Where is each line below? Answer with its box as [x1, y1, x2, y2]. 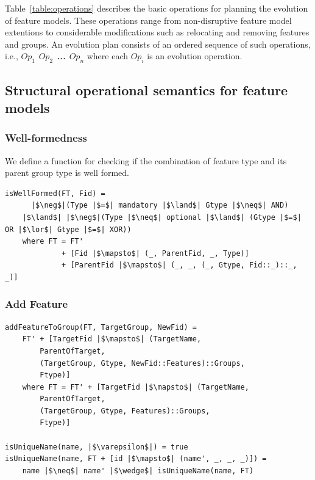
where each [87, 49, 129, 62]
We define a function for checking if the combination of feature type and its [5, 154, 287, 167]
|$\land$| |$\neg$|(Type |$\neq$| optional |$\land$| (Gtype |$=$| [22, 213, 302, 222]
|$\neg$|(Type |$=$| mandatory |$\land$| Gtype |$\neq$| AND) [30, 201, 289, 210]
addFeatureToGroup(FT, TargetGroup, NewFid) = [5, 322, 197, 332]
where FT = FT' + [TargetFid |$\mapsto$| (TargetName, [22, 382, 249, 391]
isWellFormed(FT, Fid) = [5, 189, 105, 198]
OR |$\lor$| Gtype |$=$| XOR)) [5, 225, 132, 234]
